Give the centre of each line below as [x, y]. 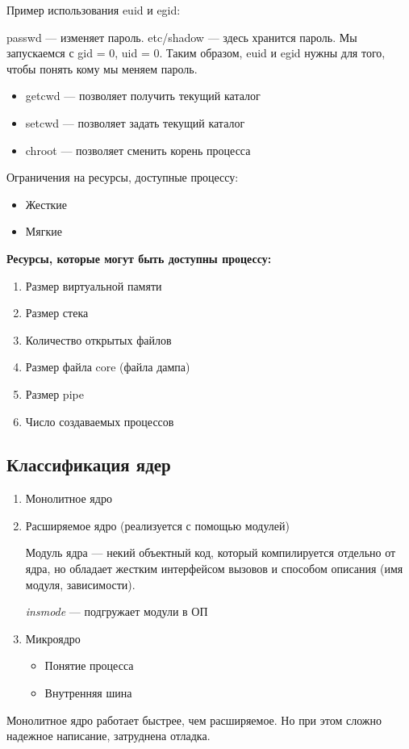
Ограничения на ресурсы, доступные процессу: [123, 177]
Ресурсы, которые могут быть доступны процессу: [139, 258]
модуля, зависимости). [80, 584]
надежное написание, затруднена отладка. [109, 736]
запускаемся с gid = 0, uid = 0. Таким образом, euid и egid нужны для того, [196, 53]
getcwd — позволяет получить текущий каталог [143, 96]
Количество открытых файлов [98, 339]
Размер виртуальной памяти [94, 285]
